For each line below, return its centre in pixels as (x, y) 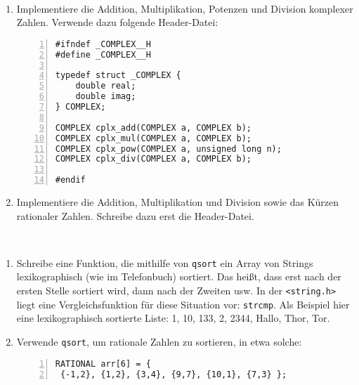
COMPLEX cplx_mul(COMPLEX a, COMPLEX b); (153, 138)
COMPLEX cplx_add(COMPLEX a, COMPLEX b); (153, 128)
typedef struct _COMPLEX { (118, 76)
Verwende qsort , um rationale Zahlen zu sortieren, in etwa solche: (159, 341)
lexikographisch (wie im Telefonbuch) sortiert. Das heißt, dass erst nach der (179, 276)
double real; (106, 86)
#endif (70, 180)
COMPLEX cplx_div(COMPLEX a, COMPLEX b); (153, 159)
